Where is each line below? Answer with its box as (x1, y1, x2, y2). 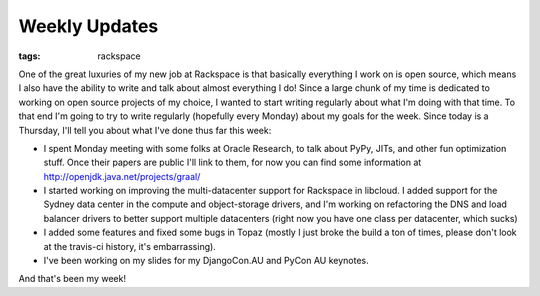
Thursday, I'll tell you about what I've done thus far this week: (18, 124, 272, 136)
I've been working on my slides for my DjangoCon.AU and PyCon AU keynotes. (43, 255, 369, 267)
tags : (18, 50, 41, 62)
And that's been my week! (18, 273, 127, 285)
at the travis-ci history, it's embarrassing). (43, 240, 217, 252)
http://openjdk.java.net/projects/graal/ (43, 170, 201, 182)
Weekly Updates (18, 15, 159, 37)
